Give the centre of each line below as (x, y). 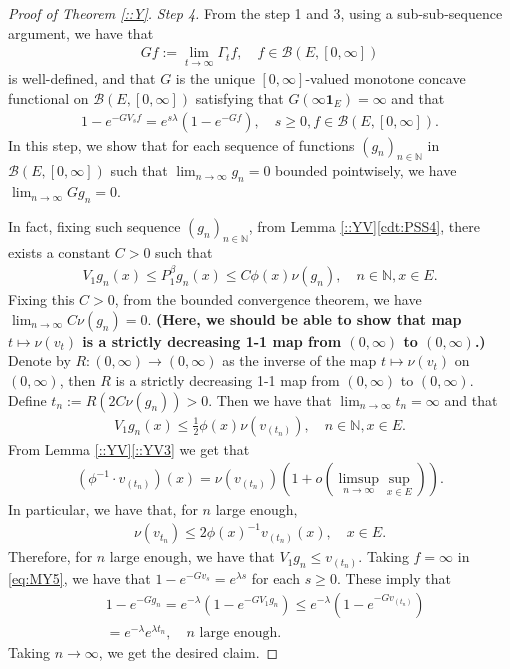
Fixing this (41, 299)
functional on (48, 98)
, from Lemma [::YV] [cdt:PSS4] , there (364, 226)
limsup (359, 479)
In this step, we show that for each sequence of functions (181, 144)
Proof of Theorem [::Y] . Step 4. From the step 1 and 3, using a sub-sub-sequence (255, 13)
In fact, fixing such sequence (94, 226)
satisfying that (239, 98)
